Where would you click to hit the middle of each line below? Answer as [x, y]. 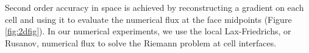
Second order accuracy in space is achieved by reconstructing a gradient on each [154, 7]
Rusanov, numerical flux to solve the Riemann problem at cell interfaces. [141, 42]
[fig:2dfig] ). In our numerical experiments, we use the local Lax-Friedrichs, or [148, 31]
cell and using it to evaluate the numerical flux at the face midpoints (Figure [148, 19]
